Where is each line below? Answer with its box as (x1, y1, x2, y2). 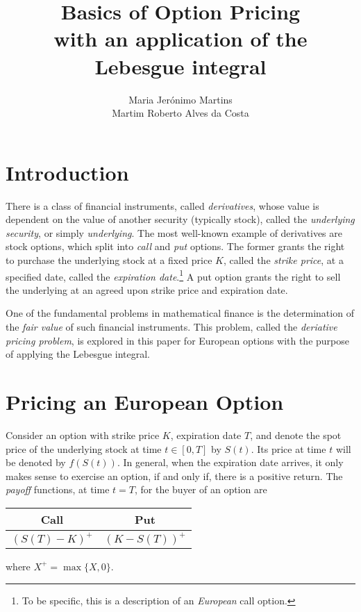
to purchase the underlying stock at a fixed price (6, 253, 212, 267)
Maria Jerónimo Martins (128, 92, 233, 106)
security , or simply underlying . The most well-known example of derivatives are (6, 225, 343, 240)
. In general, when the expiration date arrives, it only (117, 455, 344, 470)
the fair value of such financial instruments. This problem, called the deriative (6, 320, 337, 334)
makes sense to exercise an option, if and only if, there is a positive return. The (6, 468, 343, 483)
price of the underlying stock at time (6, 441, 162, 456)
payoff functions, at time (6, 482, 110, 497)
